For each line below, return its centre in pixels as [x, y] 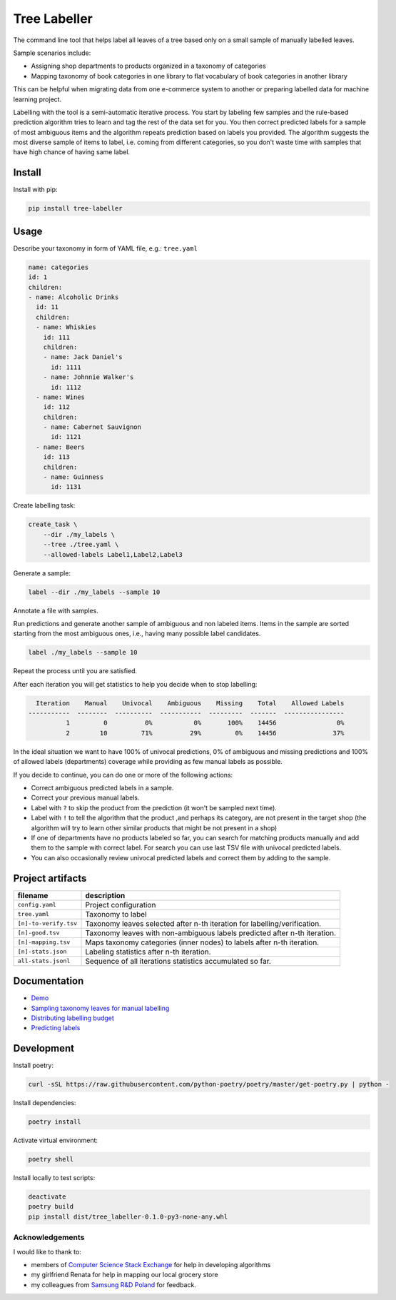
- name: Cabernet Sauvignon [92, 427]
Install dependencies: [45, 1103]
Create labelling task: [44, 505]
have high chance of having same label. [72, 152]
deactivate [47, 1197]
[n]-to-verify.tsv [47, 923]
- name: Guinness [73, 477]
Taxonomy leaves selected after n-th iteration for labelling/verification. [203, 923]
